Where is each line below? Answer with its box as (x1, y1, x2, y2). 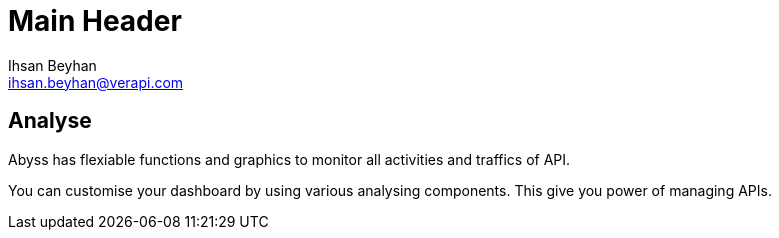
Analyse (8, 108, 92, 134)
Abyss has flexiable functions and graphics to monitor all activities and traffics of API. (8, 150, 571, 168)
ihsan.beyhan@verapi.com (8, 73, 184, 91)
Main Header (8, 4, 182, 38)
